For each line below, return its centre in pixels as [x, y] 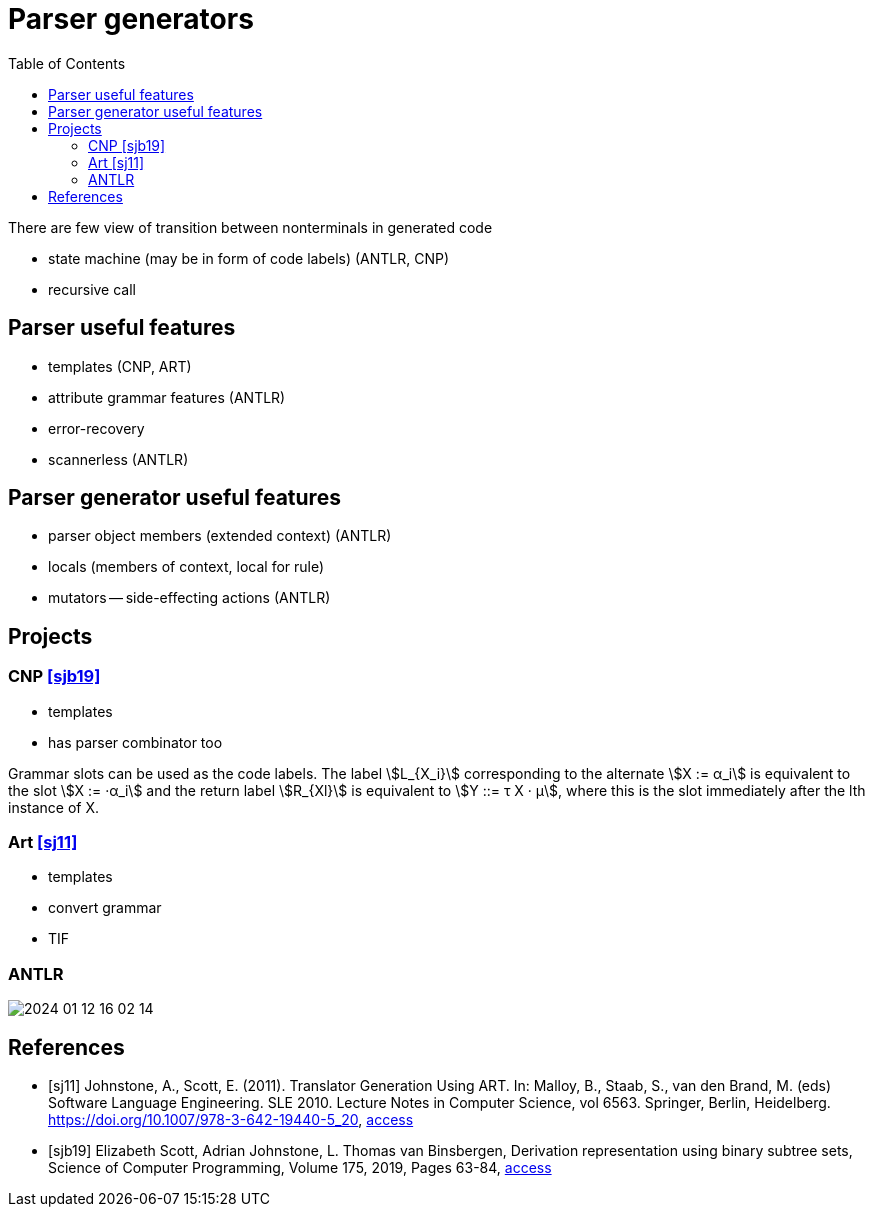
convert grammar [105, 908]
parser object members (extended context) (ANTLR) [220, 536]
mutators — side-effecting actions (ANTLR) [189, 598]
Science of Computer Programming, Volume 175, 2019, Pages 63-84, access [300, 1167]
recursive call [92, 289]
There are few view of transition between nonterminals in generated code [250, 227]
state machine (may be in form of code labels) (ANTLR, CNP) [249, 258]
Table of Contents [67, 63]
